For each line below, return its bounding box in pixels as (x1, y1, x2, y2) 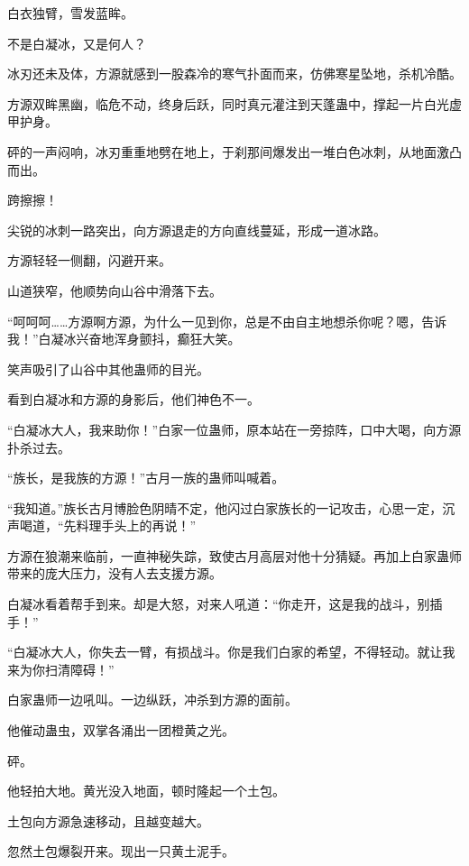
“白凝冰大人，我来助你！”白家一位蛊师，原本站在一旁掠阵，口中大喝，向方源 (7, 419, 462, 438)
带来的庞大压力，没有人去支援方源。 (7, 564, 222, 583)
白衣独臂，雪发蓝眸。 (7, 4, 133, 22)
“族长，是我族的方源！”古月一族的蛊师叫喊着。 (7, 468, 285, 487)
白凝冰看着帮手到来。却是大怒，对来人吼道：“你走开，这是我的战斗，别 (7, 594, 430, 613)
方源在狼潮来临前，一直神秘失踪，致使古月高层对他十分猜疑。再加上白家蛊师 (7, 546, 462, 565)
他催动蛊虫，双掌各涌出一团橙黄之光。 (7, 721, 234, 740)
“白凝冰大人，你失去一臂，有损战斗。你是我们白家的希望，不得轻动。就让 (7, 642, 443, 661)
